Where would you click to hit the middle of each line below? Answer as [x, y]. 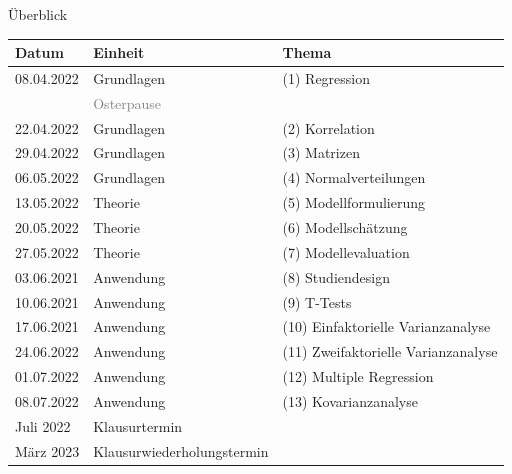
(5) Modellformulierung [353, 202]
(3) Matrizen [321, 152]
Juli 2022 [43, 425]
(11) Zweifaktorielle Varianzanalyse [390, 351]
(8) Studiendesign [336, 276]
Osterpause [127, 102]
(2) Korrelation [328, 127]
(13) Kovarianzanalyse [350, 400]
